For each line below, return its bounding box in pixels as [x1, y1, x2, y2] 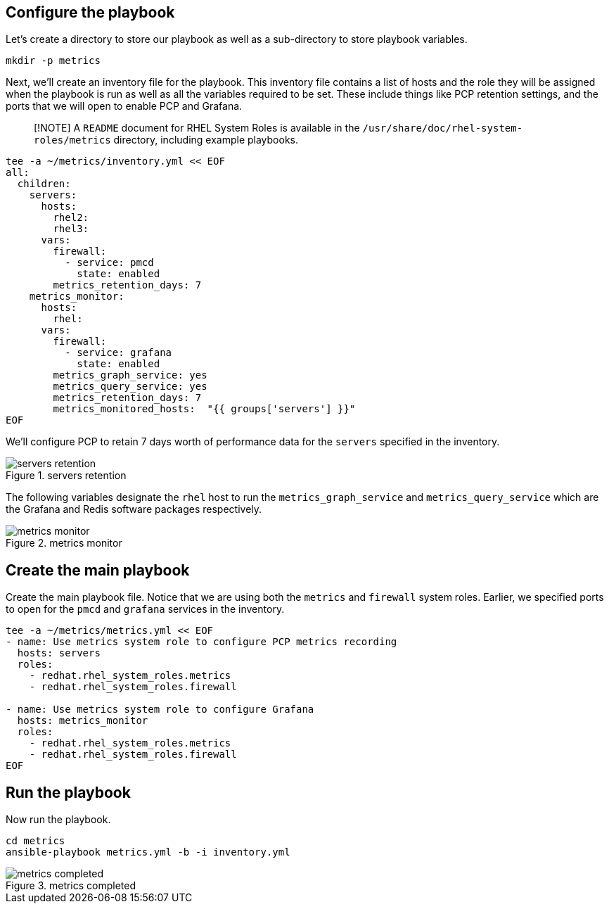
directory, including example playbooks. [113, 134, 299, 146]
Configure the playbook [6, 4, 175, 21]
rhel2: [53, 212, 89, 224]
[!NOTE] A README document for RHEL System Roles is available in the [34, 122, 360, 134]
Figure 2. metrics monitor [6, 537, 122, 549]
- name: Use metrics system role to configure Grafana [6, 704, 314, 716]
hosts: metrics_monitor [17, 715, 148, 727]
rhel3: [53, 223, 89, 235]
